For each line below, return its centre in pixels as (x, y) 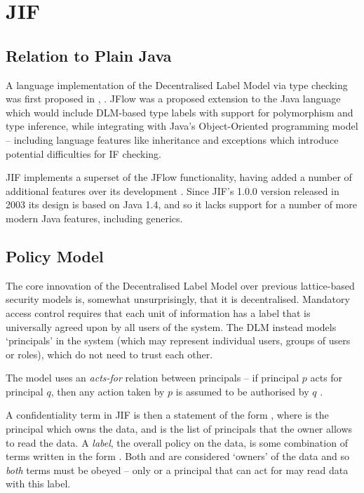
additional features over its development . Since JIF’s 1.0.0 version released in (173, 190)
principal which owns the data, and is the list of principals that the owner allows (179, 429)
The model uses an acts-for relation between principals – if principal (153, 378)
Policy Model (55, 256)
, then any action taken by (108, 391)
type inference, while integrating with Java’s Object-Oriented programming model (182, 126)
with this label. (38, 484)
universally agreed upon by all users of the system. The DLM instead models (171, 326)
